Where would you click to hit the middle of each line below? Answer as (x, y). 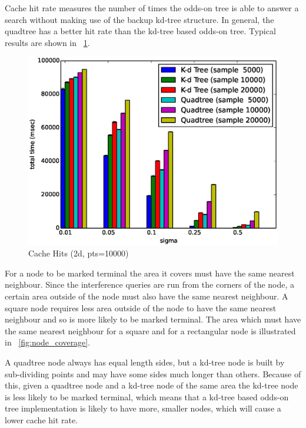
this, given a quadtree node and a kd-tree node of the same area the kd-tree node (152, 385)
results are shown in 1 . (47, 42)
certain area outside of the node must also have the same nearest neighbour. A (147, 296)
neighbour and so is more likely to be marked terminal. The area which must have (153, 319)
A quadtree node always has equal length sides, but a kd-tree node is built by (145, 362)
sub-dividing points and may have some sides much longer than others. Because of (153, 373)
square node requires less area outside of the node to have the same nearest (141, 307)
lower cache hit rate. (41, 419)
